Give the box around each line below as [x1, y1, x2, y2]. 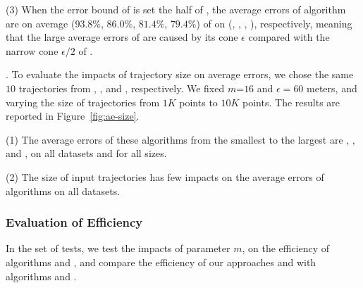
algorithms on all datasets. [6, 183, 121, 198]
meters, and [307, 80, 357, 95]
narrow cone [6, 43, 59, 58]
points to [179, 94, 218, 109]
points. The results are [242, 94, 340, 109]
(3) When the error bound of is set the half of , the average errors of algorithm [6, 2, 346, 16]
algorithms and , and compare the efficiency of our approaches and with [6, 254, 316, 269]
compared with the [248, 30, 330, 44]
